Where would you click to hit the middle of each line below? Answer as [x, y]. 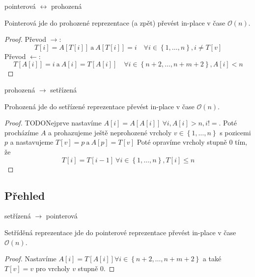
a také [212, 259]
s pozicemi [235, 132]
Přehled [25, 195]
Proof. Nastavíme [30, 259]
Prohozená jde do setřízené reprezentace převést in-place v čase [99, 106]
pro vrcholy [53, 268]
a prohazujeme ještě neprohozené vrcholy [110, 132]
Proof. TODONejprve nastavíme [53, 123]
